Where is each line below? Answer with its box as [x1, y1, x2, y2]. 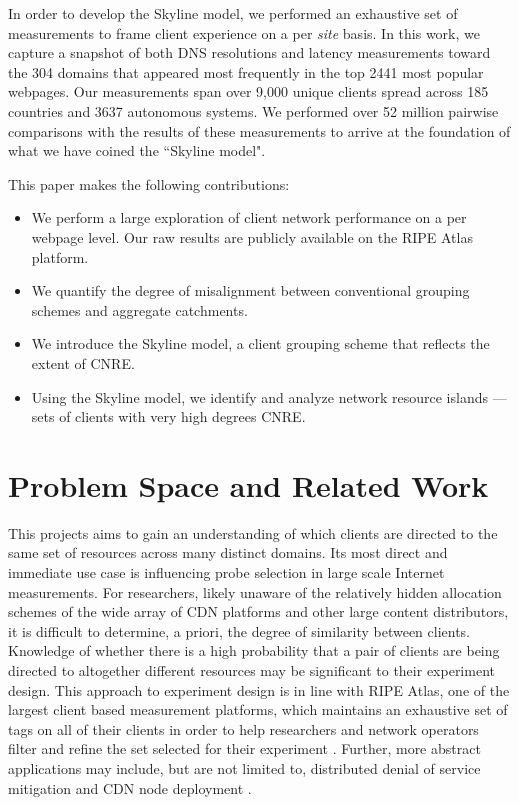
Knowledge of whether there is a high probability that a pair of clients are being [8, 640, 500, 661]
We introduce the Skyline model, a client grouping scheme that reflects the [31, 333, 490, 354]
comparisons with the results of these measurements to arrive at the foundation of [8, 120, 511, 141]
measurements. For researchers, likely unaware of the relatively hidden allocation [8, 581, 502, 602]
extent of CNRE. [31, 352, 135, 373]
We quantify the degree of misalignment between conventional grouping [31, 280, 470, 301]
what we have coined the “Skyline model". [8, 140, 266, 161]
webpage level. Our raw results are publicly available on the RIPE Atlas [31, 226, 473, 247]
